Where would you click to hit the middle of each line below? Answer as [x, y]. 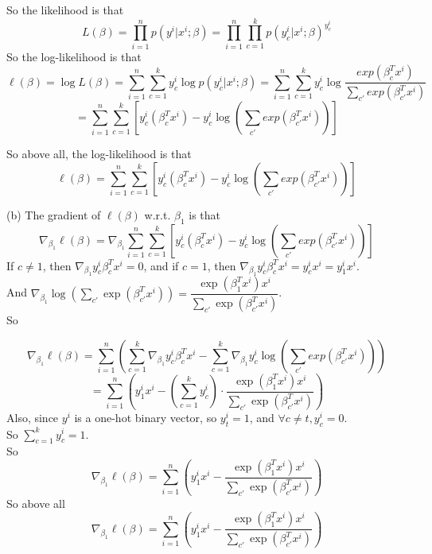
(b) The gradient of [54, 214]
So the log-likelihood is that [74, 56]
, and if [161, 265]
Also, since [33, 417]
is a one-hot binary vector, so [146, 417]
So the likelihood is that [65, 10]
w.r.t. [158, 214]
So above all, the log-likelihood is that [99, 154]
